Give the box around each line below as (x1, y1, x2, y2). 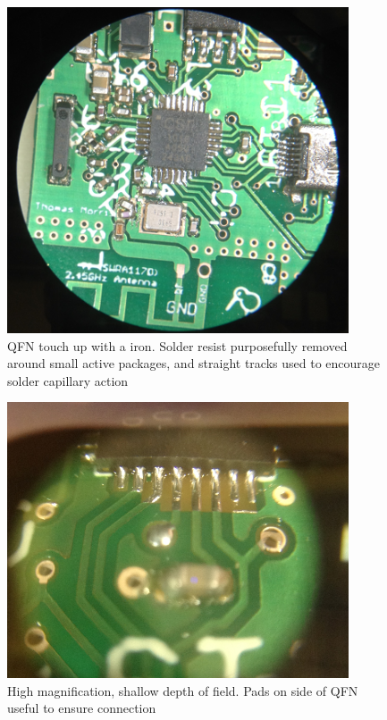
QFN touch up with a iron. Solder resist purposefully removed (7, 336, 348, 355)
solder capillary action (7, 371, 129, 389)
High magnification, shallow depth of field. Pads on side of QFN (7, 681, 358, 699)
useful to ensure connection (7, 699, 156, 717)
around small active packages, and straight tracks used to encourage (7, 354, 381, 373)
